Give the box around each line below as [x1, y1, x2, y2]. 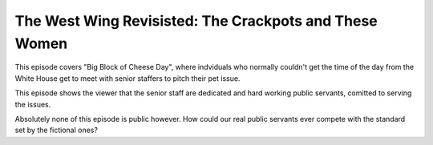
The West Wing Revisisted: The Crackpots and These [14, 12, 378, 30]
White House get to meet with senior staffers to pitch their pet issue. [14, 73, 241, 83]
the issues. [14, 99, 51, 109]
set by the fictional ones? [14, 125, 98, 135]
